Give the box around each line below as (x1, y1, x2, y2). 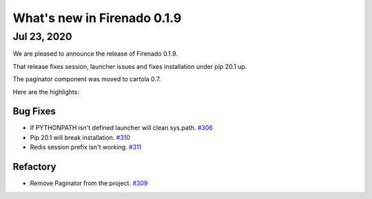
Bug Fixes (12, 105, 56, 117)
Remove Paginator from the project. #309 (30, 179, 148, 187)
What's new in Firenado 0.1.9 (12, 10, 182, 25)
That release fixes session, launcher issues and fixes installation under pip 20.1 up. (12, 62, 247, 70)
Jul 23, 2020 (12, 30, 72, 43)
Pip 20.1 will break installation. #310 (30, 133, 131, 141)
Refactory (12, 161, 56, 173)
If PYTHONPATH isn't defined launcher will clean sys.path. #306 (30, 124, 213, 132)
